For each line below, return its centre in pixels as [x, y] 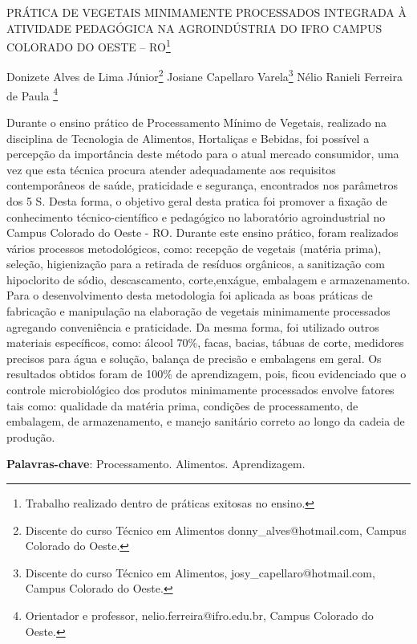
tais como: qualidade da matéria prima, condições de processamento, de [182, 405]
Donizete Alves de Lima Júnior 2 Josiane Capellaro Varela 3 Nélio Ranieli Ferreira [204, 75]
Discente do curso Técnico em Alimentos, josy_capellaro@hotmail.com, [200, 572]
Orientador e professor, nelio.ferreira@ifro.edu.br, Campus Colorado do [199, 615]
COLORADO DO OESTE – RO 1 [89, 45]
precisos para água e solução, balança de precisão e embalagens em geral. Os [194, 358]
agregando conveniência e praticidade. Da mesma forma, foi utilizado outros [193, 326]
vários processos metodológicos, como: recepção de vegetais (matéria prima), [194, 248]
